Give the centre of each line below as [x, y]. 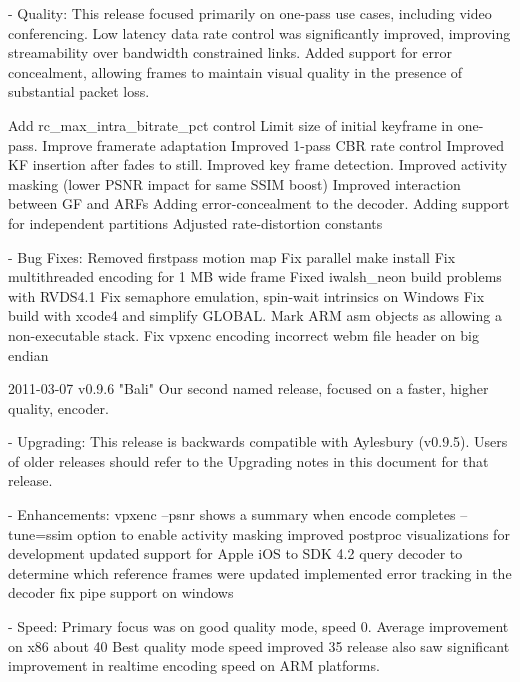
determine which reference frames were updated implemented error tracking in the [260, 572]
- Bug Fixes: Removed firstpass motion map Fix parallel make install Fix [232, 256]
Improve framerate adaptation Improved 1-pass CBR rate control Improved [273, 144]
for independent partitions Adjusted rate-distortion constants [195, 222]
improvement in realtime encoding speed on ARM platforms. [194, 665]
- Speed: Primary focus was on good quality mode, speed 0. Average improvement [258, 626]
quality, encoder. [58, 407]
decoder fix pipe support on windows [121, 592]
